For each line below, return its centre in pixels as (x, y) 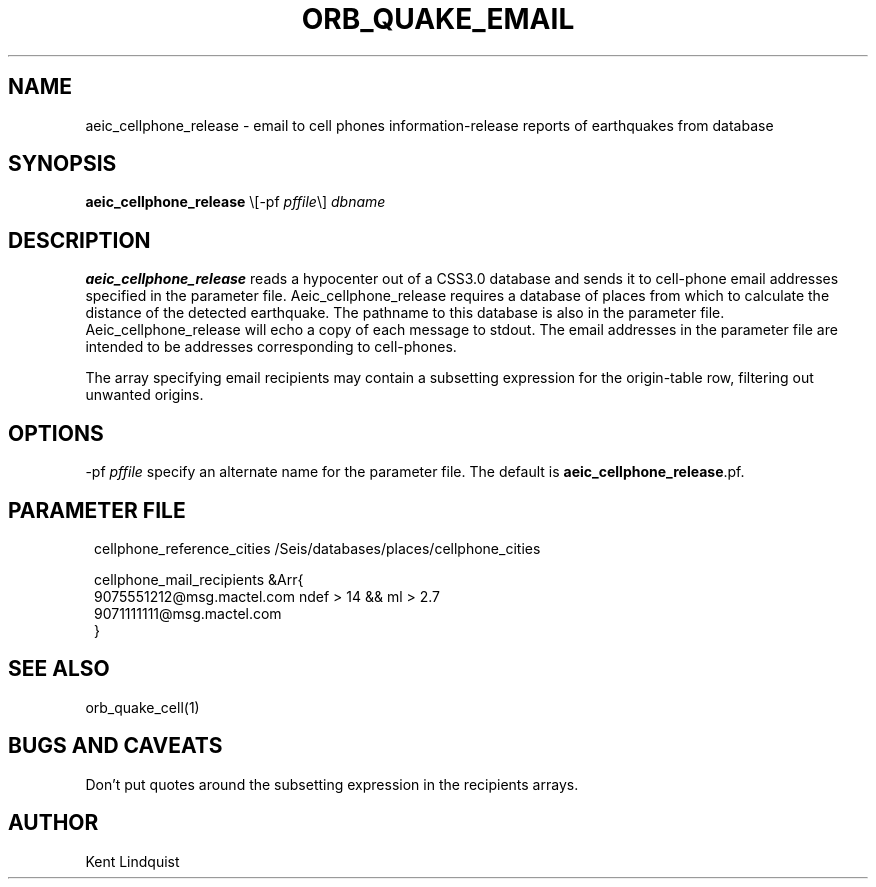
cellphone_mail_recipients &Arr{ (199, 579)
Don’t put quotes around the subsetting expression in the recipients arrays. (332, 784)
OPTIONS (56, 433)
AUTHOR (53, 823)
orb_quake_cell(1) (142, 707)
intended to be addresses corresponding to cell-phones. (271, 347)
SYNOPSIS (62, 164)
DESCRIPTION (79, 240)
